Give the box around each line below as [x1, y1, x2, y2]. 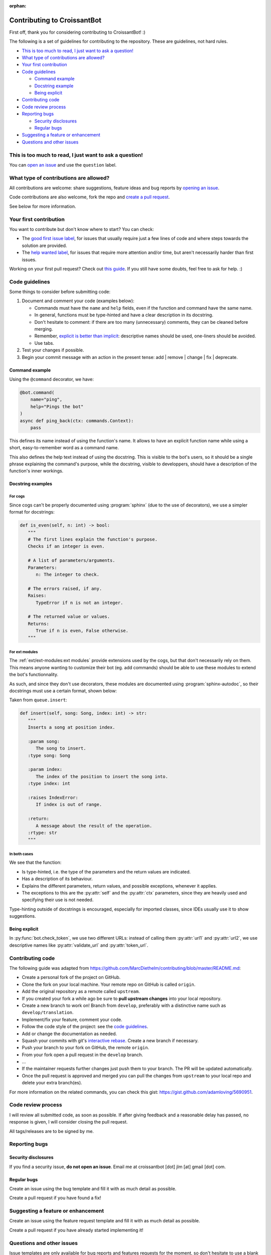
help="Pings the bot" [30, 404, 84, 409]
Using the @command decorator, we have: [9, 376, 94, 382]
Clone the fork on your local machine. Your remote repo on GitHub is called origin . [22, 981, 196, 987]
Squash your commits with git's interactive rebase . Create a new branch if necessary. [22, 1037, 199, 1044]
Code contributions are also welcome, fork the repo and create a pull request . [9, 194, 170, 200]
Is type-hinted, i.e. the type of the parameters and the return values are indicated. [22, 868, 191, 874]
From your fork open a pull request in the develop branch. [22, 1052, 143, 1058]
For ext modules [9, 649, 38, 655]
